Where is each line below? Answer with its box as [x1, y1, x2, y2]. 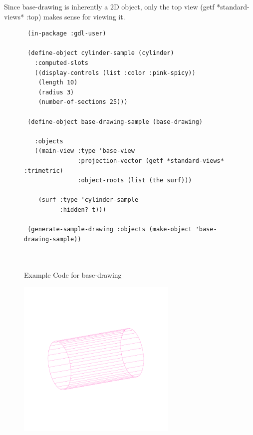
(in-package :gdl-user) [27, 30, 106, 37]
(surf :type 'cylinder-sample [38, 196, 139, 204]
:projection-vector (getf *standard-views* [77, 157, 224, 164]
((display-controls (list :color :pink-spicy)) [34, 69, 196, 76]
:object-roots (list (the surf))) [77, 177, 192, 184]
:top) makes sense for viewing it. [26, 11, 125, 21]
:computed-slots [34, 59, 88, 66]
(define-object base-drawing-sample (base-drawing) [27, 118, 203, 125]
